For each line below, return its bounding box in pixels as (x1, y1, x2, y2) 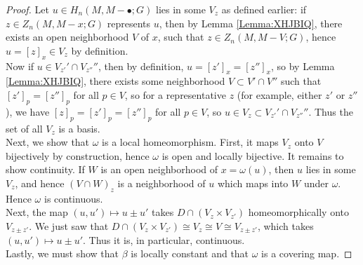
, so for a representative (124, 87, 226, 102)
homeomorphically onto (248, 205, 349, 219)
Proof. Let (6, 2, 49, 16)
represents (107, 15, 151, 30)
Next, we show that (6, 135, 90, 149)
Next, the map (6, 205, 68, 219)
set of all (6, 121, 43, 135)
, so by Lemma (271, 58, 335, 73)
